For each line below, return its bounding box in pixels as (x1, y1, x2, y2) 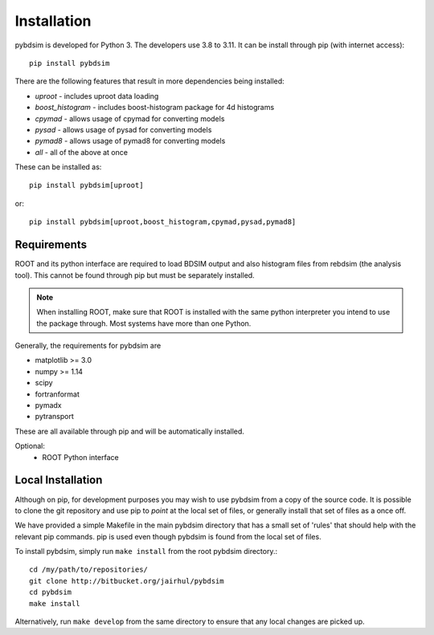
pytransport (35, 412, 74, 421)
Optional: (14, 442, 46, 451)
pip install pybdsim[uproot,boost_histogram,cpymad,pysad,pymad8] (29, 218, 297, 226)
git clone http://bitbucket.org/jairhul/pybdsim (29, 576, 224, 585)
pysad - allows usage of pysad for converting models (35, 124, 212, 134)
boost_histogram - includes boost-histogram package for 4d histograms (35, 103, 275, 112)
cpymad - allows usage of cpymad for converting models (35, 113, 225, 124)
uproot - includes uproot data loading (35, 91, 159, 100)
